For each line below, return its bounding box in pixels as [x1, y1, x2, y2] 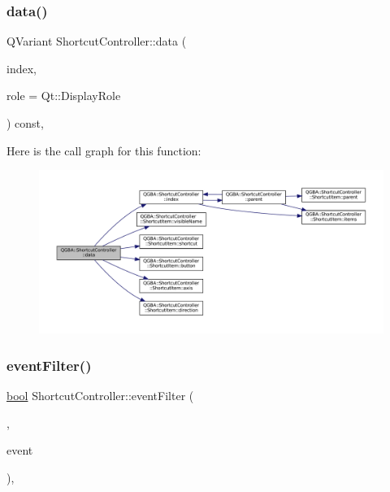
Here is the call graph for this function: [6, 142, 201, 159]
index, [6, 59, 37, 76]
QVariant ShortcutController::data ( [6, 33, 187, 50]
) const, [6, 115, 44, 131]
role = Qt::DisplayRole [6, 87, 121, 104]
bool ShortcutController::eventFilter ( [6, 387, 194, 404]
